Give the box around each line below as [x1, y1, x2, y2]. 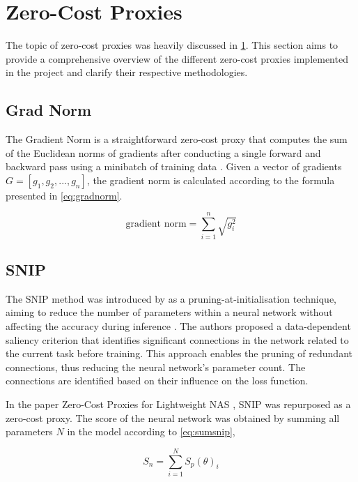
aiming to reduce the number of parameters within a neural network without [6, 305, 333, 319]
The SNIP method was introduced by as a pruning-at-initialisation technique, [6, 291, 337, 306]
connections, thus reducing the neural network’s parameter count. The [6, 359, 306, 374]
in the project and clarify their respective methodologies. [6, 65, 248, 80]
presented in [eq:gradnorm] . [6, 188, 123, 202]
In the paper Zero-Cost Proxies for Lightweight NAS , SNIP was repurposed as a [6, 396, 351, 411]
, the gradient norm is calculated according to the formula [86, 172, 335, 187]
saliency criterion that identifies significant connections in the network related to [6, 332, 349, 347]
